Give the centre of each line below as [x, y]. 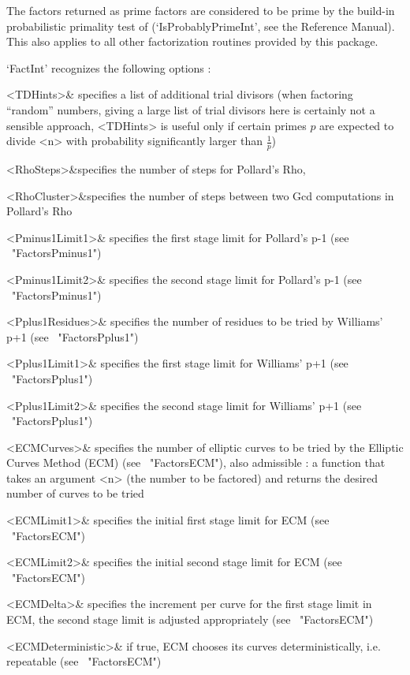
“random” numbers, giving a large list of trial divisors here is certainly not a [191, 109]
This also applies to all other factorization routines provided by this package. [192, 41]
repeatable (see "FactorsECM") [84, 661]
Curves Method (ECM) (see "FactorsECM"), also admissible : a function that [196, 462]
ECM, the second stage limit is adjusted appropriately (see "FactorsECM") [190, 619]
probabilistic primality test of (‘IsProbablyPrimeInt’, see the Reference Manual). [201, 26]
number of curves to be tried [75, 493]
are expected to [357, 125]
